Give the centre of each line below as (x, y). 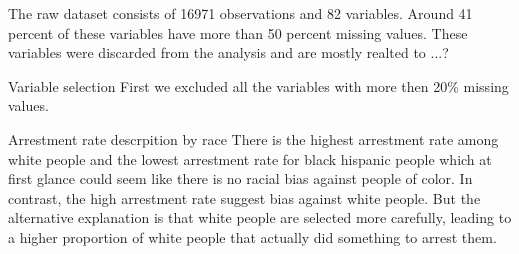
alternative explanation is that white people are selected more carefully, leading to (260, 217)
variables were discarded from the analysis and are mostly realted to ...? (228, 52)
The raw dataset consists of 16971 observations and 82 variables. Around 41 (240, 13)
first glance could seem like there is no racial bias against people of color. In (240, 178)
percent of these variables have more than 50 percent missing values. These (238, 32)
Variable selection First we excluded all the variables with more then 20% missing (258, 85)
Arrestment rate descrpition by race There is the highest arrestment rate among (253, 138)
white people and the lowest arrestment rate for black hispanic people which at (250, 158)
